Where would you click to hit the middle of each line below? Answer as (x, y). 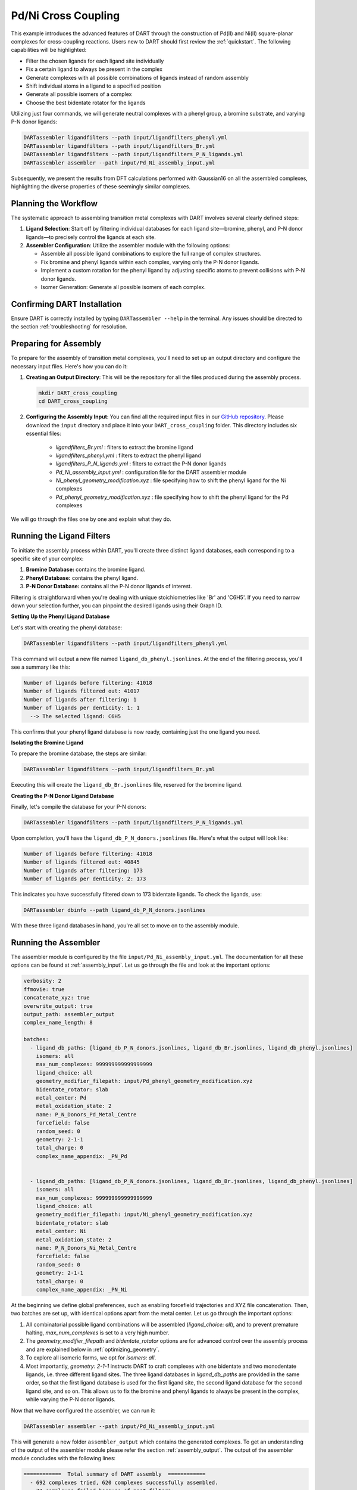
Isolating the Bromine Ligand (47, 743)
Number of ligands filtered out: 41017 (82, 691)
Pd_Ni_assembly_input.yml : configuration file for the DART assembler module (151, 472)
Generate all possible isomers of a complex (79, 94)
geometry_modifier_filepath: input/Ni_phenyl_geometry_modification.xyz (144, 1215)
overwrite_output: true (58, 1006)
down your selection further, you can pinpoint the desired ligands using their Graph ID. (117, 606)
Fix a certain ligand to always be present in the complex (94, 69)
